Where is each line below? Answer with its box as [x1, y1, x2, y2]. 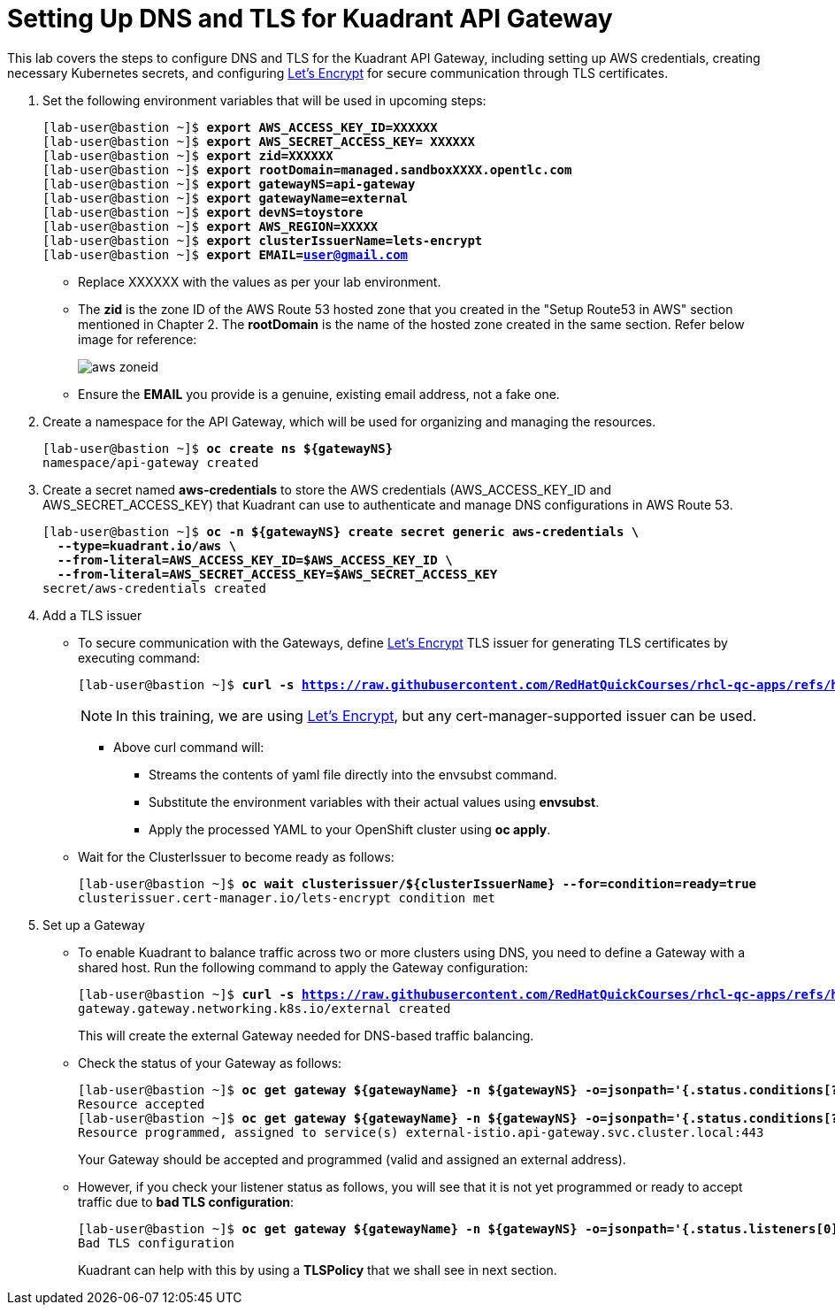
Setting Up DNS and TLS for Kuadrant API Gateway [7, 4, 613, 34]
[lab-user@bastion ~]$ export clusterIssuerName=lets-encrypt [42, 233, 483, 248]
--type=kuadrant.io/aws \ [57, 538, 237, 553]
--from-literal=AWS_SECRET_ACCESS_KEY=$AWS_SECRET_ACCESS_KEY [57, 566, 498, 581]
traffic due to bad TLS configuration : [78, 1193, 295, 1209]
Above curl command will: [113, 739, 264, 755]
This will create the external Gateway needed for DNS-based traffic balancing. [78, 1027, 534, 1043]
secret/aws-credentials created [42, 580, 266, 595]
